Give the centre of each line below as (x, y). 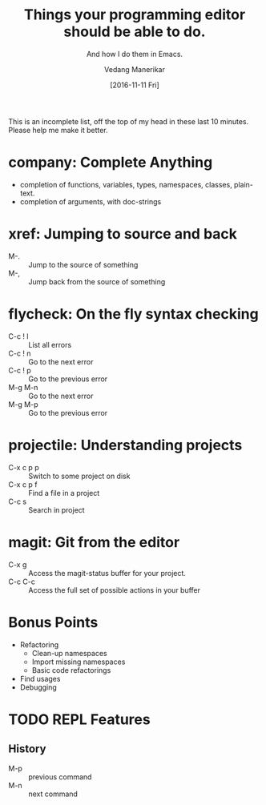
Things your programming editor (135, 15)
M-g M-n (23, 387)
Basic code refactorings (71, 670)
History (27, 749)
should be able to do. (135, 32)
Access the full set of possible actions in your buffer (115, 590)
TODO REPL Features (79, 719)
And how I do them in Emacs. (135, 54)
